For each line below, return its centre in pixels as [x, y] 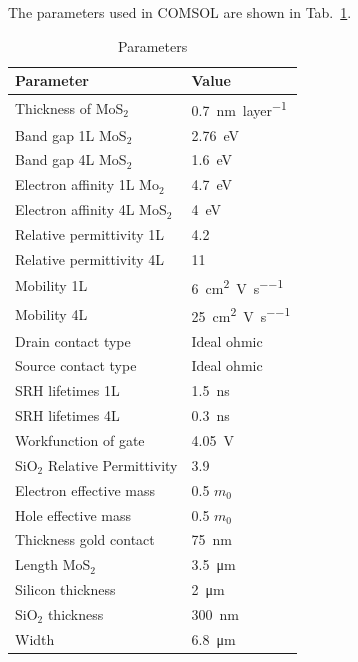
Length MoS [53, 564]
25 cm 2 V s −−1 [241, 314]
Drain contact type [73, 340]
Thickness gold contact [85, 539]
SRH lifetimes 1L [67, 390]
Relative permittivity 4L [89, 258]
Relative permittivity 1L [89, 233]
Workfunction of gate [80, 439]
